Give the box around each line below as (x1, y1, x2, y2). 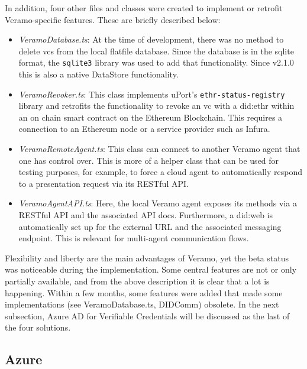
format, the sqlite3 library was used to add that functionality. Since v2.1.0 (18, 56, 294, 69)
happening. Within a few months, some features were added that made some (5, 286, 283, 299)
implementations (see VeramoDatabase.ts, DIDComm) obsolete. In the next (5, 298, 279, 310)
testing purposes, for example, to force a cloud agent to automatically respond (18, 166, 302, 178)
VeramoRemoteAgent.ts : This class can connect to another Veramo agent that (18, 143, 300, 155)
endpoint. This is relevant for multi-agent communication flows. (18, 232, 249, 244)
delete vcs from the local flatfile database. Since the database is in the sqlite (18, 44, 294, 57)
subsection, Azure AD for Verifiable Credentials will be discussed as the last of (5, 309, 290, 322)
